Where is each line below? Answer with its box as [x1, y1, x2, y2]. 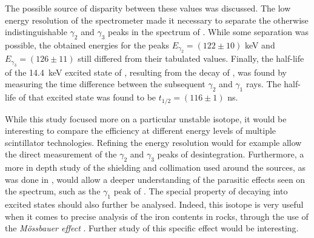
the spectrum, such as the [5, 185, 101, 197]
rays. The [246, 78, 281, 90]
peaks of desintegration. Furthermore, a [157, 148, 304, 160]
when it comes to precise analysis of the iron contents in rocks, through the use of [5, 210, 309, 222]
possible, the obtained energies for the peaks [5, 38, 170, 51]
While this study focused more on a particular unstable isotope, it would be [5, 112, 287, 125]
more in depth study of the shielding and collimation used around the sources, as [5, 161, 306, 174]
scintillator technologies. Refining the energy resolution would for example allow [5, 136, 302, 148]
